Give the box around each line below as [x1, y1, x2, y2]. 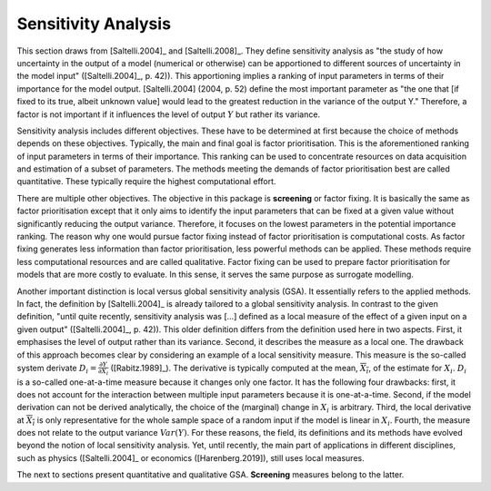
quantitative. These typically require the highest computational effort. [16, 176, 276, 187]
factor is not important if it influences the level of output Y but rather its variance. [16, 109, 321, 120]
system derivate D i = [16, 362, 97, 376]
